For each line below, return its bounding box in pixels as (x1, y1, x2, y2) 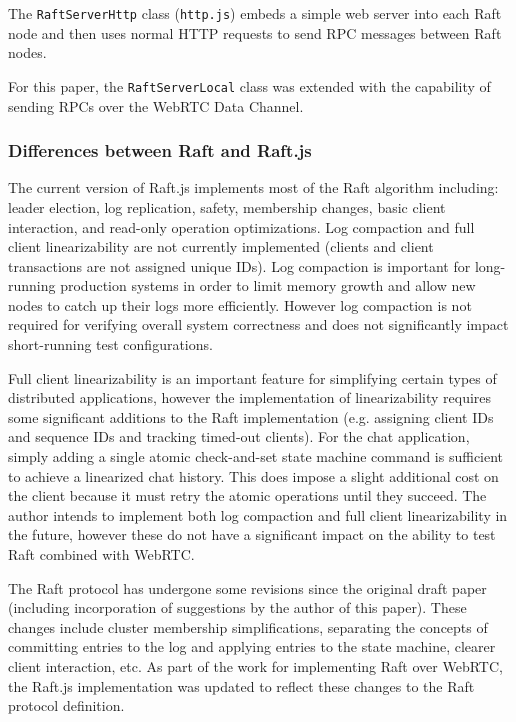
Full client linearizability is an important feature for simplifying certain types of (8, 367, 497, 388)
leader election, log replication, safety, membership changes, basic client (8, 196, 446, 217)
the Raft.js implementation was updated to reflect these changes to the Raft (8, 675, 475, 696)
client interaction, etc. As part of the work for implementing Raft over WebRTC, (8, 655, 503, 676)
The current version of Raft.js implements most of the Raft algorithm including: (8, 177, 499, 198)
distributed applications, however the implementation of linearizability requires (8, 387, 492, 408)
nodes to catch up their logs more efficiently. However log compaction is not (8, 294, 472, 315)
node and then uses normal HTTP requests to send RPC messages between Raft (8, 22, 502, 43)
